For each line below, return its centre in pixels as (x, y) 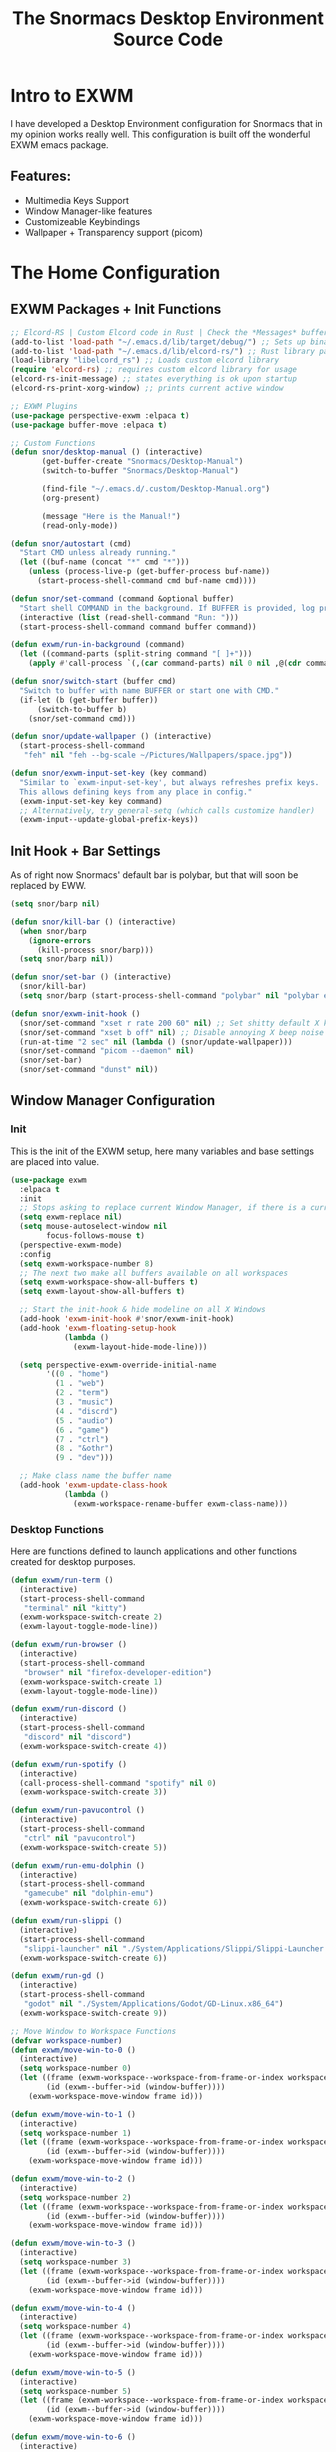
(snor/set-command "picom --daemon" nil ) (107, 1051)
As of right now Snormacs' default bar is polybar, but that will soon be (154, 875)
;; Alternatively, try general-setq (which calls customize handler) (167, 810)
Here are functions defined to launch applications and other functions (154, 1551)
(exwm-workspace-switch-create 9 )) (93, 2013)
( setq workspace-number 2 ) (75, 2197)
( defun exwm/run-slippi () (66, 1921)
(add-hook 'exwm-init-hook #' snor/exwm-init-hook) (127, 1319)
